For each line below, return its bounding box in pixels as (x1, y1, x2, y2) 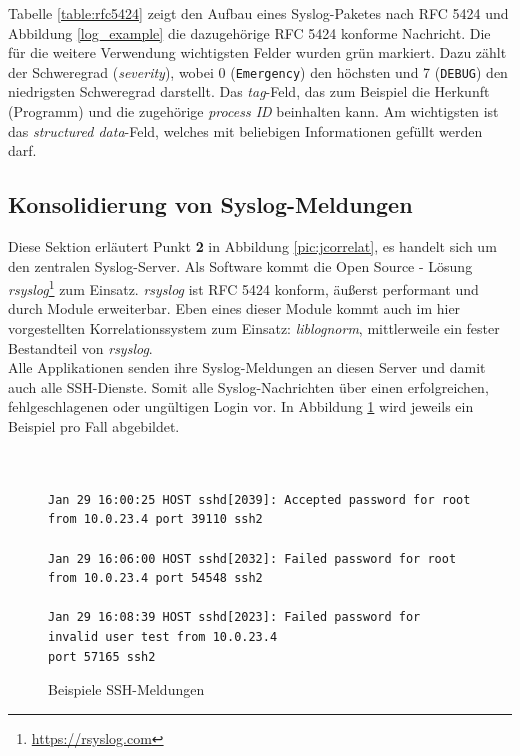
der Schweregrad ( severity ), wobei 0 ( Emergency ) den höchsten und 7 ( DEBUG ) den (8, 61, 508, 82)
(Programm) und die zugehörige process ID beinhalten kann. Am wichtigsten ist (8, 101, 499, 122)
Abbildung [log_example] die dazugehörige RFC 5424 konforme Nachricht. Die (8, 22, 491, 43)
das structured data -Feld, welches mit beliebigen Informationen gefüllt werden (8, 120, 483, 141)
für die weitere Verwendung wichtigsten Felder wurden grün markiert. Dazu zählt (8, 42, 507, 63)
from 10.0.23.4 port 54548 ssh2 (48, 571, 263, 586)
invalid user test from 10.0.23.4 (48, 629, 278, 644)
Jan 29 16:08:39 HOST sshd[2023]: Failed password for (48, 610, 421, 625)
